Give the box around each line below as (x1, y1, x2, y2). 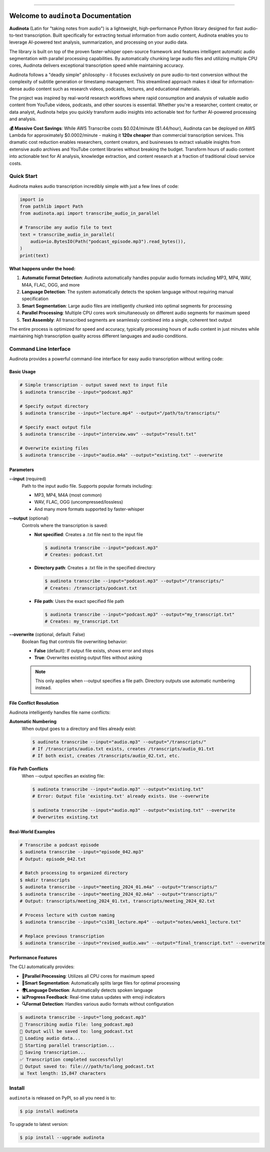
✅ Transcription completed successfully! (19, 1056, 124, 1062)
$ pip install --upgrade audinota (19, 1135, 104, 1140)
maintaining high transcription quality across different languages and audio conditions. (9, 333, 187, 339)
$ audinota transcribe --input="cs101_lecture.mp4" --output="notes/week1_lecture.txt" (19, 919, 241, 925)
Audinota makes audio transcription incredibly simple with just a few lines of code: (9, 183, 179, 189)
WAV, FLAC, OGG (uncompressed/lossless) (34, 499, 123, 505)
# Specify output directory (19, 403, 88, 409)
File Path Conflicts (9, 766, 48, 772)
